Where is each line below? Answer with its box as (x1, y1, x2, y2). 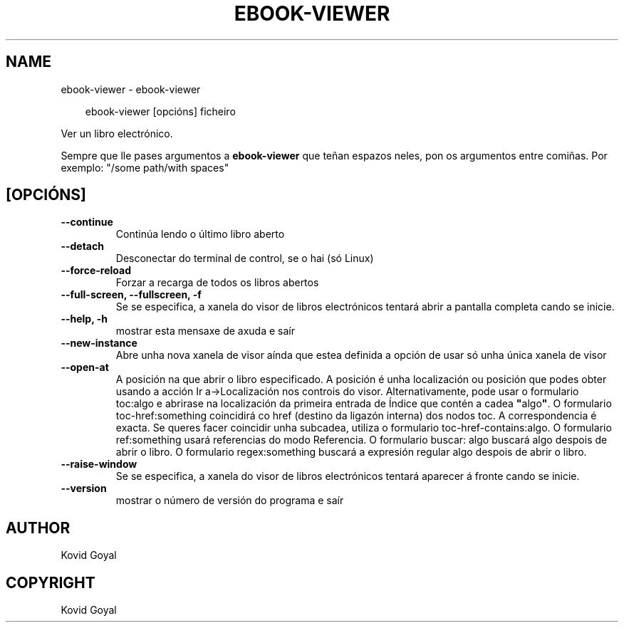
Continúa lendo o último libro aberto (115, 228, 285, 241)
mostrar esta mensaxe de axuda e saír (115, 325, 295, 337)
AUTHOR (6, 518, 71, 537)
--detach (61, 240, 104, 253)
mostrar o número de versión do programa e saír (115, 494, 344, 507)
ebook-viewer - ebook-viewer (61, 83, 201, 95)
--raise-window (61, 458, 137, 471)
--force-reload (61, 264, 131, 277)
